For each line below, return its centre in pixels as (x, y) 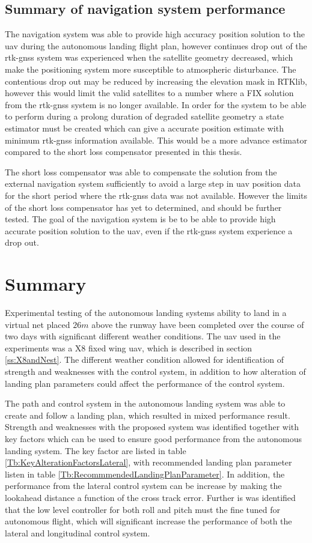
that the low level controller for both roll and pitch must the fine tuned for (143, 509)
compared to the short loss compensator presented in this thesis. (124, 152)
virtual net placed (38, 324)
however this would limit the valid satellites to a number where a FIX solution (149, 93)
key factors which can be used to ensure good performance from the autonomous (153, 438)
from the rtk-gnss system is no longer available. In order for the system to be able (156, 104)
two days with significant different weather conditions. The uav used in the (143, 336)
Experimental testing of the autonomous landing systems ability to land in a (146, 313)
